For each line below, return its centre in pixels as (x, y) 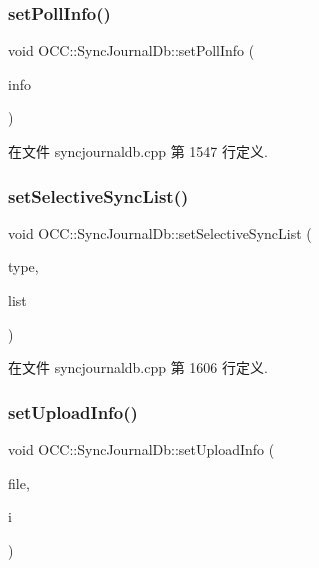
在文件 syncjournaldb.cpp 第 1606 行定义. (138, 367)
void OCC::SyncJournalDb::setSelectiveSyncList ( (160, 232)
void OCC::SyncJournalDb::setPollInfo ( (131, 50)
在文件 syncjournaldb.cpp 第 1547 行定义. (138, 151)
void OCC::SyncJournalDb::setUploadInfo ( (141, 449)
